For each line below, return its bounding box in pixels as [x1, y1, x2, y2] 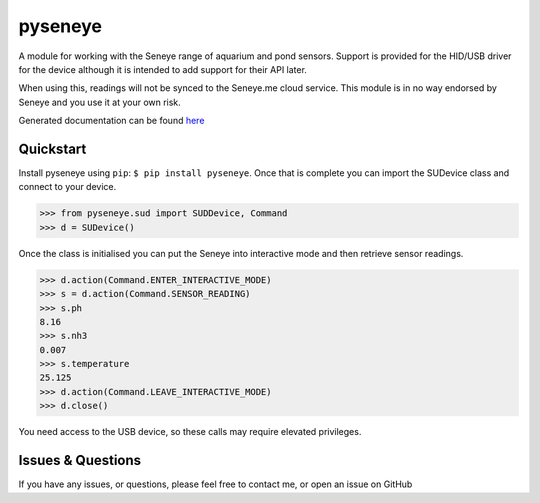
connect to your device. [18, 181, 117, 193]
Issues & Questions [18, 452, 142, 469]
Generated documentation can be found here [18, 115, 205, 127]
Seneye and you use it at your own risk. [18, 96, 182, 108]
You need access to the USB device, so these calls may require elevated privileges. [18, 426, 362, 438]
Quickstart [18, 140, 87, 157]
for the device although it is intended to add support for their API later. [18, 63, 307, 75]
